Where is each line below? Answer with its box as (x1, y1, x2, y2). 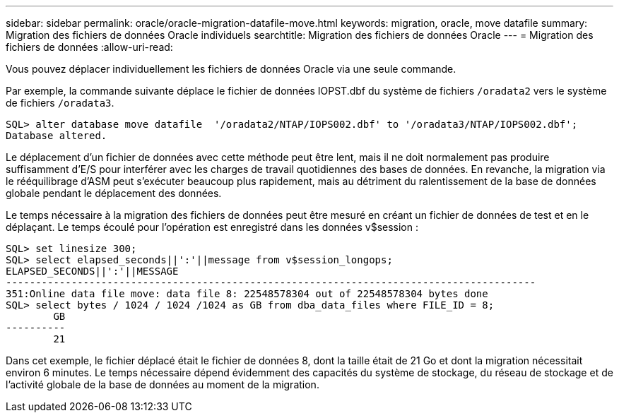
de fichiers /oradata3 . (6, 97, 114, 109)
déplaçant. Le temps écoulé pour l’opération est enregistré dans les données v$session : (6, 221, 419, 233)
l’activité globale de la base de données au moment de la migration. (6, 378, 319, 390)
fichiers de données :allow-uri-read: (6, 41, 173, 53)
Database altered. (6, 130, 107, 141)
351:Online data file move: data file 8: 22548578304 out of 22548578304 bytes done (6, 288, 488, 299)
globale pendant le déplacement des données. (6, 187, 222, 199)
